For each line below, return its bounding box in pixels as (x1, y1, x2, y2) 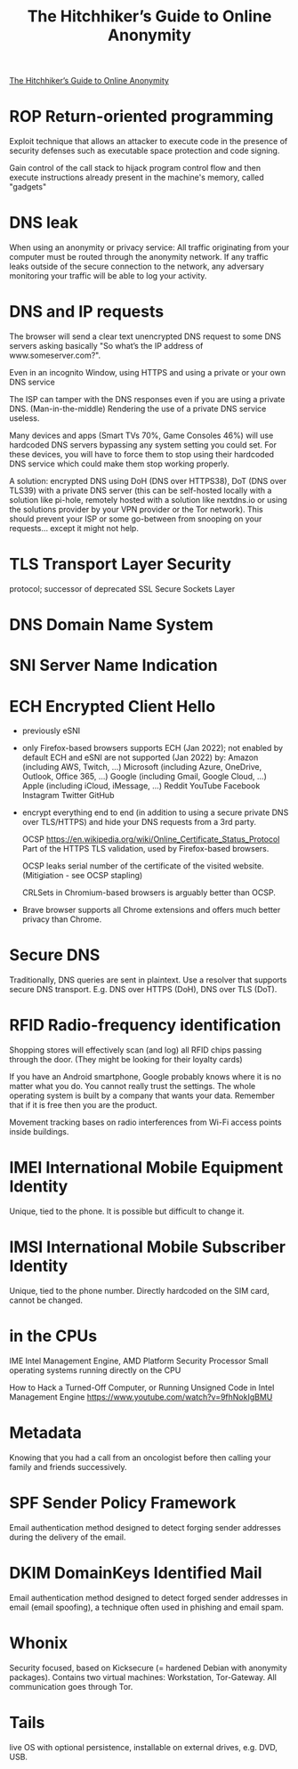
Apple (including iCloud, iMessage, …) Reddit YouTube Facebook (21, 780, 261, 791)
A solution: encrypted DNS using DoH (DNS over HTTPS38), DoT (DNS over (9, 476, 287, 486)
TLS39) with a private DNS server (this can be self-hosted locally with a (9, 485, 272, 496)
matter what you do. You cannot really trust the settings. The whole (9, 1081, 256, 1092)
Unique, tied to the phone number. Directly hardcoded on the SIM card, (9, 1286, 270, 1296)
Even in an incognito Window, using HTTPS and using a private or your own (9, 368, 286, 377)
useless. (9, 413, 40, 424)
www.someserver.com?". (9, 350, 101, 360)
